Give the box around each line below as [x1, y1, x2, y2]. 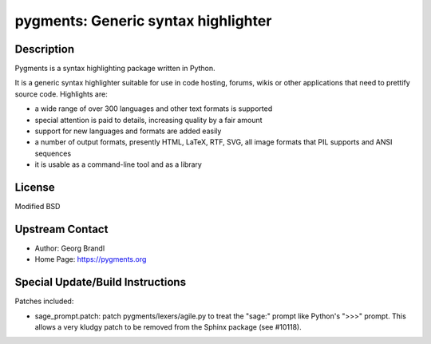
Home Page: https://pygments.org [34, 255, 147, 264]
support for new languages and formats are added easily [34, 126, 222, 136]
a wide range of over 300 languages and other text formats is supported [34, 104, 273, 113]
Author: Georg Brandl [34, 243, 105, 253]
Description [14, 42, 75, 56]
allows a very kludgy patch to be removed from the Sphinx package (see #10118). [34, 322, 302, 332]
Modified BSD [14, 202, 61, 212]
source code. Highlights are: [14, 89, 108, 99]
